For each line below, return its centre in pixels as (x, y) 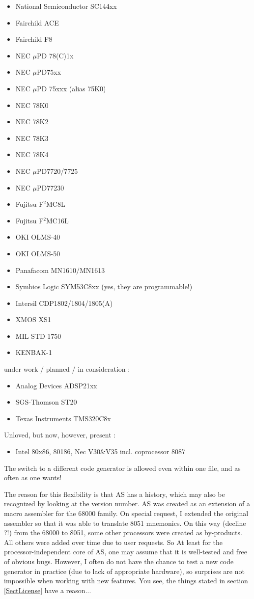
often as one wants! (33, 477)
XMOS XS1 (33, 319)
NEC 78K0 (32, 105)
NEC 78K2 (32, 122)
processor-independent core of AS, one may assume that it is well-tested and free (126, 552)
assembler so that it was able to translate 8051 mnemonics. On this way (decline (125, 523)
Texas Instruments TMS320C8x (63, 418)
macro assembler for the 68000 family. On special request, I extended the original (126, 513)
